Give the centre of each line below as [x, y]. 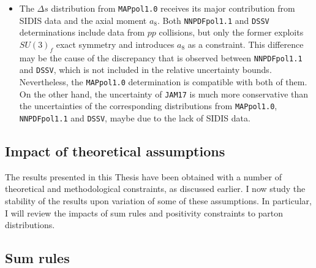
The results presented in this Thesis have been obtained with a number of [144, 176]
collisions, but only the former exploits [231, 32]
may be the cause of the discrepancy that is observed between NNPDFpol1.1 [161, 57]
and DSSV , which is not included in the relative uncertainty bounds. [145, 70]
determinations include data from [82, 32]
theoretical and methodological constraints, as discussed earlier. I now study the [155, 189]
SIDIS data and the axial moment [83, 20]
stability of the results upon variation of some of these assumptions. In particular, [158, 201]
